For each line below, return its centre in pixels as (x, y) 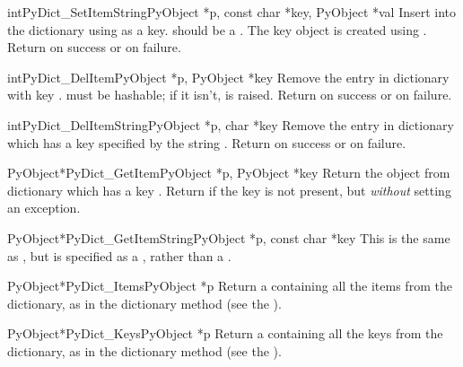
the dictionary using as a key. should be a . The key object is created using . (217, 29)
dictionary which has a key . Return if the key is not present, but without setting (229, 190)
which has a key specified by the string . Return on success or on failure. (207, 142)
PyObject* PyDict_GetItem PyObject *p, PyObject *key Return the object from (229, 173)
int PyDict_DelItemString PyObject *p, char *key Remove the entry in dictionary (231, 124)
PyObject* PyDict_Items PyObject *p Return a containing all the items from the (230, 286)
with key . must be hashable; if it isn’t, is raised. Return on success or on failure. (230, 95)
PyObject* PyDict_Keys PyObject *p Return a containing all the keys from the (225, 333)
